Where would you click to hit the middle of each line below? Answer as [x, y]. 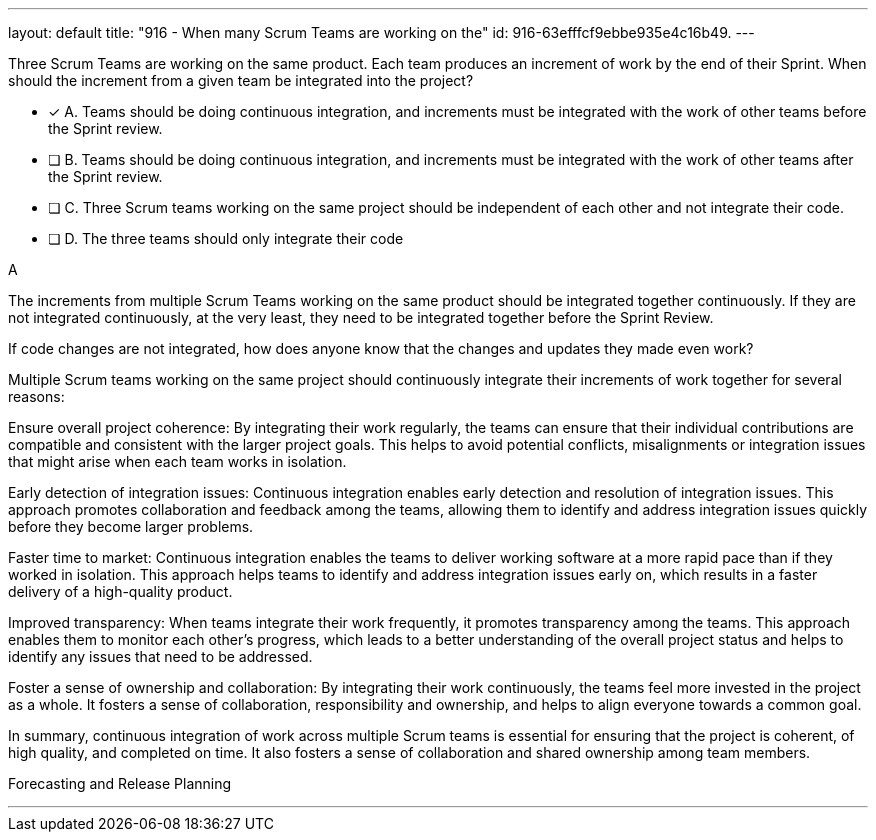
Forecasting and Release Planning [120, 783]
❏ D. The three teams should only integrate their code [226, 238]
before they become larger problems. [131, 526]
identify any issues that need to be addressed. [160, 656]
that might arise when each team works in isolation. [177, 461]
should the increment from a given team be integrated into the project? [241, 80]
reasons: [36, 396]
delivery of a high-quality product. [120, 591]
